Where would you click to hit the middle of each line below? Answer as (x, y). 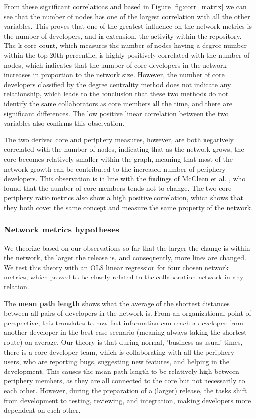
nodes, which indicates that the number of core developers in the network (115, 65)
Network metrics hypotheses (62, 229)
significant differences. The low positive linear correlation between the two (116, 113)
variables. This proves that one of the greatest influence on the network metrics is (128, 26)
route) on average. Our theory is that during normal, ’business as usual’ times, (123, 342)
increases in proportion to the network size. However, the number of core (114, 74)
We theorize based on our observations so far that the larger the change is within (127, 248)
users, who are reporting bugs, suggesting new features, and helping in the (117, 361)
